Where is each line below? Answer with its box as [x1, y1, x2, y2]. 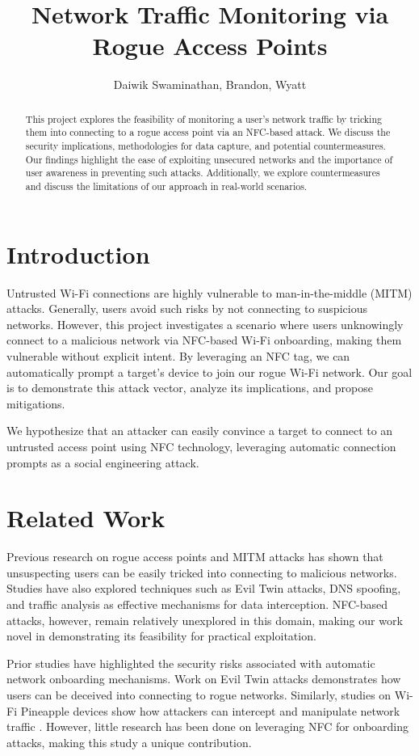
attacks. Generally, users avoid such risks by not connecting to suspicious [6, 300, 367, 317]
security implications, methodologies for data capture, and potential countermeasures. [25, 139, 386, 153]
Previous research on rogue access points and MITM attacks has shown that [6, 548, 383, 565]
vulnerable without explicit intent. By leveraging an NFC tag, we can [6, 347, 350, 364]
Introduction [6, 237, 150, 270]
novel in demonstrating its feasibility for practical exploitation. [6, 627, 316, 644]
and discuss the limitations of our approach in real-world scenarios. [25, 179, 308, 192]
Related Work [6, 501, 166, 534]
